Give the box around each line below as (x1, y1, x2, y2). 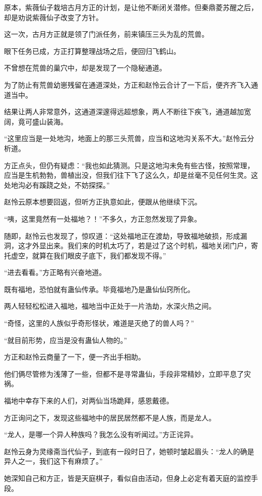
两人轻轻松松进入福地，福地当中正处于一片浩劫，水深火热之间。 (4, 301, 216, 311)
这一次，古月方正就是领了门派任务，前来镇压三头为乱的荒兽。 (4, 29, 209, 39)
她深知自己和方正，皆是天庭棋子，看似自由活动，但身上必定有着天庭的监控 (4, 473, 251, 483)
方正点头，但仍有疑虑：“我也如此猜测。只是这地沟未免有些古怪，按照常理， (4, 160, 254, 170)
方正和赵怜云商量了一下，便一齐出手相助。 (4, 351, 145, 362)
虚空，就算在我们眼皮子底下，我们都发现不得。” (11, 250, 166, 260)
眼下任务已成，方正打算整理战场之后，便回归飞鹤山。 (4, 45, 180, 56)
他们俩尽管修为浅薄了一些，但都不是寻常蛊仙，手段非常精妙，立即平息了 (4, 368, 244, 379)
